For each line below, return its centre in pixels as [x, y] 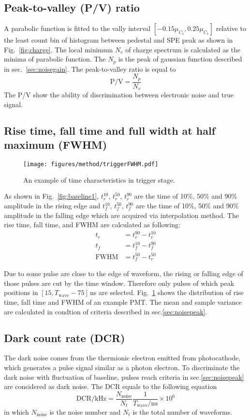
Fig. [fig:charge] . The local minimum [59, 49]
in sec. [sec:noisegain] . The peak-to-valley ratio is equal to [90, 69]
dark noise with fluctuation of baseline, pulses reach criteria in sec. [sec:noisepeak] [124, 377]
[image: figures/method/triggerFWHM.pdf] [91, 164]
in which [16, 412]
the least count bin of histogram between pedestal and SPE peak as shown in [118, 40]
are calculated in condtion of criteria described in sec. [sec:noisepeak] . [106, 311]
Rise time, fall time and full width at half [110, 130]
